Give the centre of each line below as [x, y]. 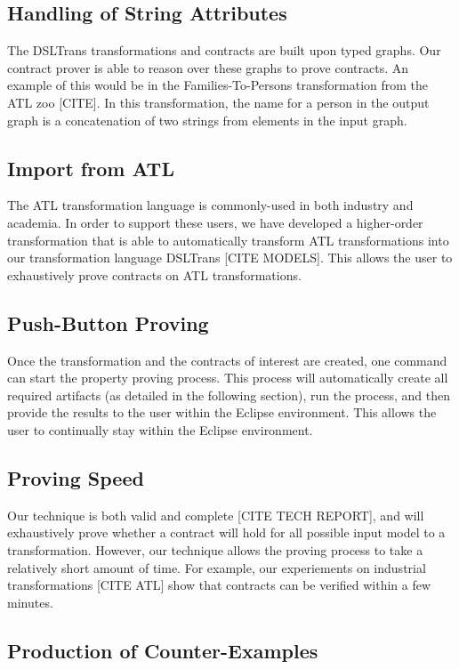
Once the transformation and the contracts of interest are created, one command [227, 360]
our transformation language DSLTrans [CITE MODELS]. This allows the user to [230, 258]
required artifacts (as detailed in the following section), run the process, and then [229, 395]
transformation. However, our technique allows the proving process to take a [215, 549]
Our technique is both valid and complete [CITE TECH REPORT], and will [216, 515]
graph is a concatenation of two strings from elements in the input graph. [207, 120]
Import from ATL [91, 168]
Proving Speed [76, 477]
